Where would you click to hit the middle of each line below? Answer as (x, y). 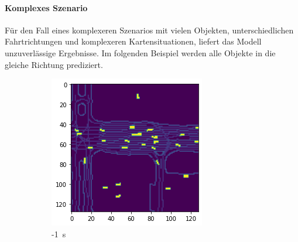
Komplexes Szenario (46, 7)
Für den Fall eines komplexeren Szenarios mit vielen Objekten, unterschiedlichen (149, 30)
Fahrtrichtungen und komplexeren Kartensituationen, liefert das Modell (133, 41)
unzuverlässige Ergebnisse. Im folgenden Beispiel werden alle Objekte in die (140, 52)
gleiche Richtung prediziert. (54, 64)
